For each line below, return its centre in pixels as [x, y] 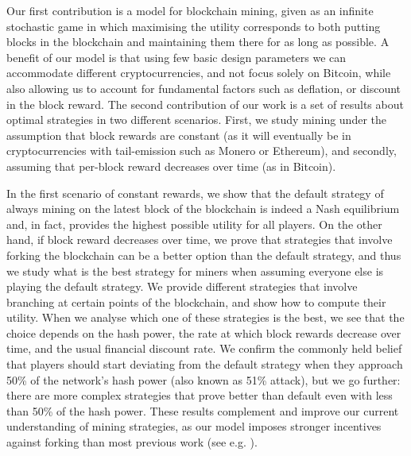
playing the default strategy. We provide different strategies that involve [182, 286]
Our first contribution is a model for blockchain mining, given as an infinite [190, 10]
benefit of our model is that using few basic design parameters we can [176, 57]
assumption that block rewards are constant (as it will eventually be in [179, 135]
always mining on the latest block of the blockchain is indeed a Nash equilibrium [203, 209]
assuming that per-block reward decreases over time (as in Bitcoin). [171, 166]
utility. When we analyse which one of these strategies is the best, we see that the [205, 317]
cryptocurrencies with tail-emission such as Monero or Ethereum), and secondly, [202, 151]
